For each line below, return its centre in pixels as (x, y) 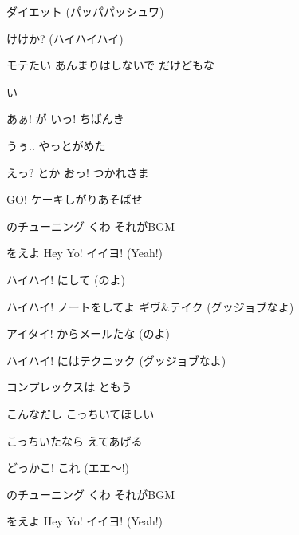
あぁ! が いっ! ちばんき (65, 119)
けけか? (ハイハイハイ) (65, 38)
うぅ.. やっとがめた (56, 145)
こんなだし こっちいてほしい (81, 413)
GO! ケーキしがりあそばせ (75, 199)
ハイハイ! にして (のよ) (66, 279)
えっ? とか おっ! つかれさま (78, 172)
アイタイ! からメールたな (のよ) (88, 333)
